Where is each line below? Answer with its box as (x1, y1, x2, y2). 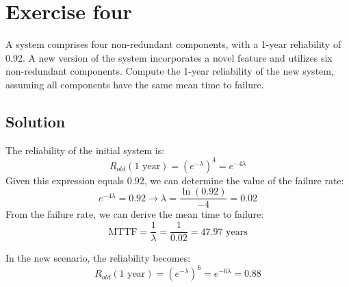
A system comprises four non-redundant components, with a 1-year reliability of (5, 37, 341, 51)
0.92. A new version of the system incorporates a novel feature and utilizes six (5, 50, 333, 64)
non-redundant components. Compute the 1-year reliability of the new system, (5, 64, 334, 78)
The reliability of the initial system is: (5, 142, 165, 157)
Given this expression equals (5, 173, 125, 187)
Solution (5, 110, 66, 132)
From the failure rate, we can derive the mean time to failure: (5, 207, 264, 221)
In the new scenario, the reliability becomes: (5, 251, 191, 265)
